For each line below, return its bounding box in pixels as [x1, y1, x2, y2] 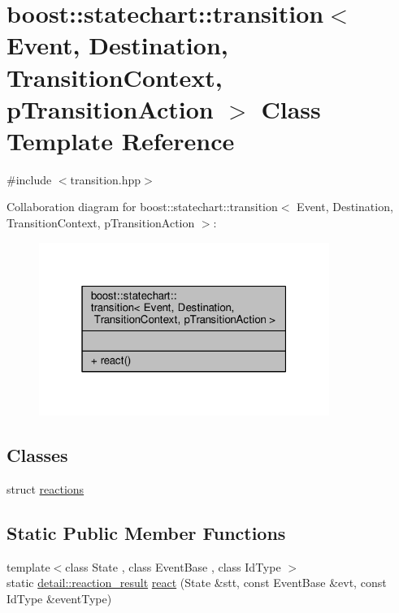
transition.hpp [70, 171, 141, 188]
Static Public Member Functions [7, 520, 286, 545]
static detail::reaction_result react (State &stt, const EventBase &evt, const [7, 574, 387, 591]
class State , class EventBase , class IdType [65, 558, 281, 575]
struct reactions [7, 480, 85, 497]
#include [7, 171, 52, 188]
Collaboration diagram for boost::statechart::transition [7, 198, 278, 215]
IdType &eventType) [7, 589, 112, 607]
